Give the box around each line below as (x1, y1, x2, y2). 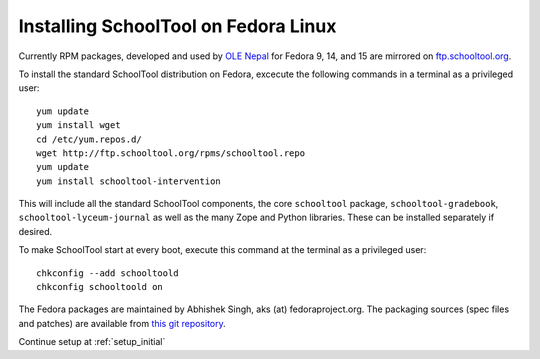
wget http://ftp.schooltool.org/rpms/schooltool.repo (36, 147, 305, 159)
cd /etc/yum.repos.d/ (36, 133, 142, 145)
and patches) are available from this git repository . (18, 317, 227, 329)
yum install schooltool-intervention (36, 175, 222, 187)
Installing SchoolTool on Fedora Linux (18, 15, 337, 37)
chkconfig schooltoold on (36, 281, 164, 293)
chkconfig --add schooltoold (36, 267, 179, 279)
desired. (18, 225, 53, 237)
